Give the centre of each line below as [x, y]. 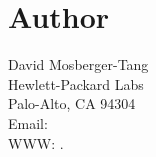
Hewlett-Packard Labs [76, 83]
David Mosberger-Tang [78, 64]
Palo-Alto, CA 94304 [72, 103]
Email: [28, 122]
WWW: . [36, 142]
